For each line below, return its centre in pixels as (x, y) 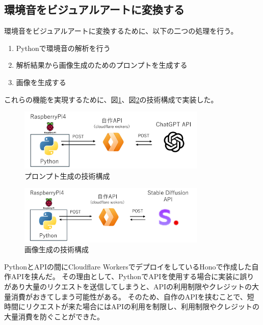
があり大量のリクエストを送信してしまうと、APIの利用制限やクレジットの (128, 286)
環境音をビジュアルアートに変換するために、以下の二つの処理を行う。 (121, 31)
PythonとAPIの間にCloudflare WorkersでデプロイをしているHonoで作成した (128, 266)
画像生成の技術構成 (57, 249)
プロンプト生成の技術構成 (67, 175)
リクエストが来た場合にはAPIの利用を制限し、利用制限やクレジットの (142, 306)
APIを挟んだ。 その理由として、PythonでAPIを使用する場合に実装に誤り (133, 276)
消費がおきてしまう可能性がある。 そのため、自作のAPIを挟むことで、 (129, 296)
